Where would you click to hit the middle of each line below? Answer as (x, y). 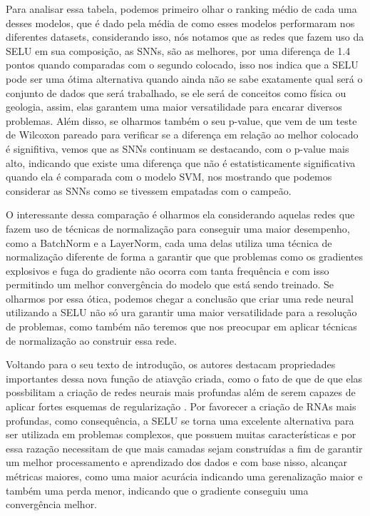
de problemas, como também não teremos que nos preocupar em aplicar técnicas (181, 327)
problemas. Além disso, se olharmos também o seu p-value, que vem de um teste (181, 120)
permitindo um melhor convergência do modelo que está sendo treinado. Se (170, 284)
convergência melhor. (52, 504)
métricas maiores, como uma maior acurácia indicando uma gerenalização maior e (184, 476)
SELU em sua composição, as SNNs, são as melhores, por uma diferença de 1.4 (178, 50)
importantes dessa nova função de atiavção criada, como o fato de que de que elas (184, 378)
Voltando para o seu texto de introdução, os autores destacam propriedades (171, 364)
